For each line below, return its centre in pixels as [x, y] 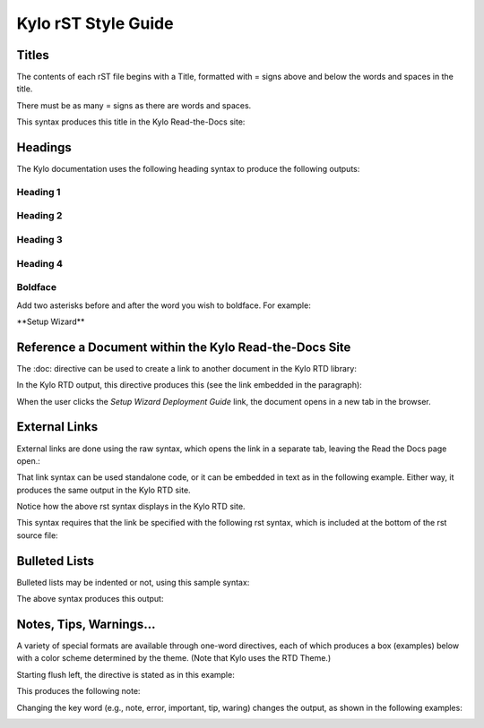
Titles [33, 55]
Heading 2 [39, 216]
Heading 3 [39, 240]
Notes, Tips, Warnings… [86, 624]
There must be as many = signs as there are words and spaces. [134, 105]
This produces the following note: [78, 691]
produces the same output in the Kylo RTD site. [104, 490]
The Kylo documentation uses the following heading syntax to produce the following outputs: [188, 169]
